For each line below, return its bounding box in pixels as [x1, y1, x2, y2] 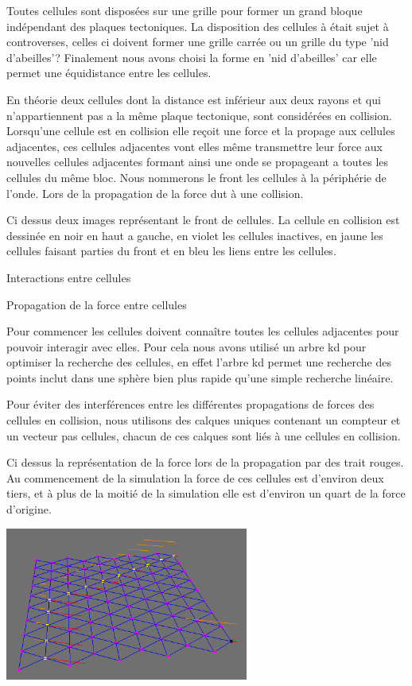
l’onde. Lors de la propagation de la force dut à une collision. [6, 184, 304, 201]
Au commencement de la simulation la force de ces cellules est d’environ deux [6, 469, 384, 486]
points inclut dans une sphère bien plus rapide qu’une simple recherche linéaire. [6, 369, 394, 386]
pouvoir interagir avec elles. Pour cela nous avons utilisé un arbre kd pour [6, 338, 367, 355]
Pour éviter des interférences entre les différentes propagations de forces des [6, 396, 375, 413]
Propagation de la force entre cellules [6, 296, 187, 312]
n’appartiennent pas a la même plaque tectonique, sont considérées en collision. [6, 107, 392, 123]
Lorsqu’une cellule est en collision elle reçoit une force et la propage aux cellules [6, 122, 395, 139]
